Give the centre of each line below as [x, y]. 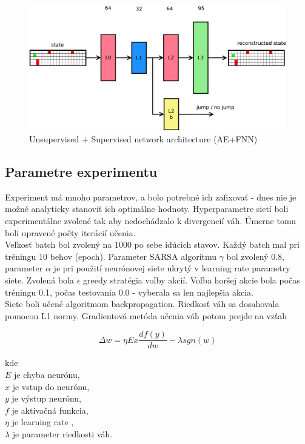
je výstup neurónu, [47, 398]
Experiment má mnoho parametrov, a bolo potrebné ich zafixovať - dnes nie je [151, 197]
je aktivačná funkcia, [50, 410]
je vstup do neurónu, [51, 386]
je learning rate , [43, 422]
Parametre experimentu [81, 172]
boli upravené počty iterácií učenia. [70, 232]
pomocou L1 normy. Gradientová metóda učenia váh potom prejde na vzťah [146, 315]
